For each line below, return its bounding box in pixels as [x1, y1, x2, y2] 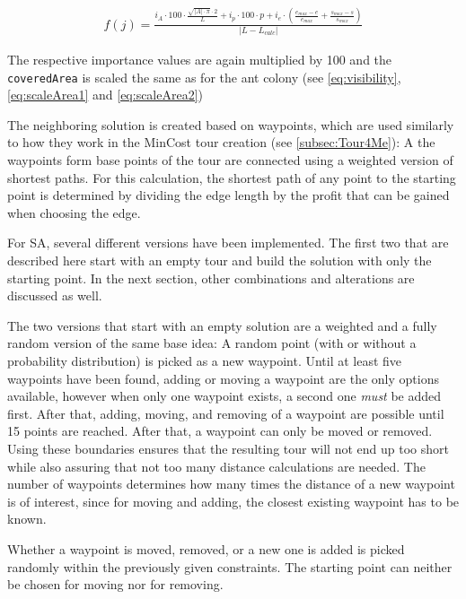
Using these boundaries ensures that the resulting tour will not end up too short [7, 438, 449, 457]
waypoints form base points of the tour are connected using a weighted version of [7, 151, 453, 169]
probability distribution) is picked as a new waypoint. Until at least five [7, 351, 402, 369]
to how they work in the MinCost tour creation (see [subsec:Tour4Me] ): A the [7, 133, 435, 152]
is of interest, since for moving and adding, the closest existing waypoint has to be [7, 491, 460, 510]
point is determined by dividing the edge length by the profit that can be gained [7, 186, 450, 204]
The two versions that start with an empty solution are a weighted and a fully [7, 316, 437, 334]
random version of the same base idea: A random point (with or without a [7, 334, 417, 352]
